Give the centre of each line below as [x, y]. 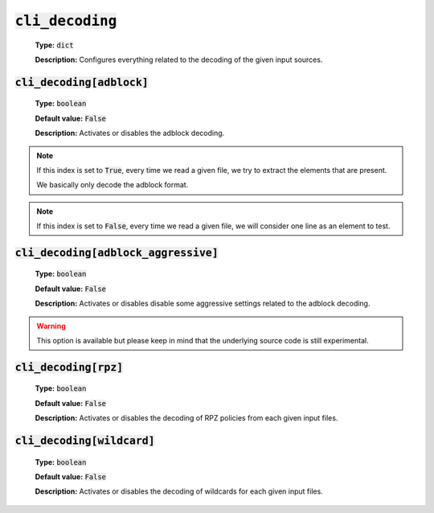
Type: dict [54, 45]
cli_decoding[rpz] [69, 367]
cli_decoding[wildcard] [85, 441]
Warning [51, 326]
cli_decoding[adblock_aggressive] [117, 252]
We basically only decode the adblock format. [113, 185]
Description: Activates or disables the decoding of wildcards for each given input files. [179, 491]
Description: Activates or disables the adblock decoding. [130, 133]
